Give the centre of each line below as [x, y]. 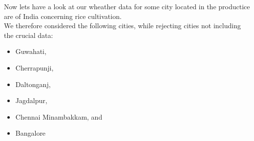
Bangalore [31, 133]
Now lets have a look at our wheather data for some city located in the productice [127, 6]
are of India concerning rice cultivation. [63, 16]
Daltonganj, [33, 84]
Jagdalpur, [31, 100]
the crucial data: [29, 35]
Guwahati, [31, 51]
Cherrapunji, [34, 67]
